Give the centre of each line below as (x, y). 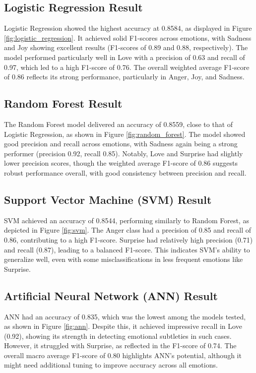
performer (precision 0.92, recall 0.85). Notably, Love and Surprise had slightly (124, 153)
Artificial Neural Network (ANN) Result (111, 295)
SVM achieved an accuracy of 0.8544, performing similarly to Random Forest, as (127, 220)
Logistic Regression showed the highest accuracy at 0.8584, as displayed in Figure (128, 28)
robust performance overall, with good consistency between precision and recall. (125, 172)
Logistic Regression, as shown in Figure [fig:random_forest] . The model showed (125, 134)
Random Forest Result (63, 103)
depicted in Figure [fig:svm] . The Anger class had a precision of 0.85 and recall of (128, 230)
